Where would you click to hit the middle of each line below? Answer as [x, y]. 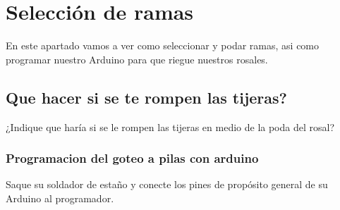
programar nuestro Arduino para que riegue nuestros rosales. [137, 59]
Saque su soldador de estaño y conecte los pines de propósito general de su [167, 184]
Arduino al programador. [60, 198]
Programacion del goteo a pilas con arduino [132, 158]
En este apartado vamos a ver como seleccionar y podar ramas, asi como [163, 45]
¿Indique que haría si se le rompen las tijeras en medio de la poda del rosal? [170, 126]
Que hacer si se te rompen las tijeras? [146, 97]
